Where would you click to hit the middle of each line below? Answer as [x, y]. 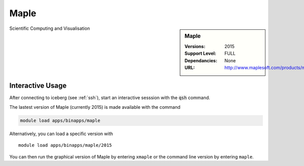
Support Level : [200, 54]
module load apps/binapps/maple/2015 [65, 145]
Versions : [195, 46]
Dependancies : [201, 60]
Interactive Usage [38, 86]
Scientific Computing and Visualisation [50, 28]
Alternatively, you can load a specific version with [61, 134]
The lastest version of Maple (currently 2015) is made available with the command [95, 107]
